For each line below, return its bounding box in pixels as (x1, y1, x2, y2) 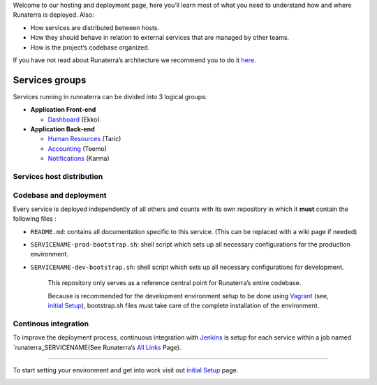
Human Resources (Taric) (47, 135, 121, 143)
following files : (13, 215, 57, 223)
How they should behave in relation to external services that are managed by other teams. (30, 34, 290, 42)
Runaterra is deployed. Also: (13, 10, 94, 19)
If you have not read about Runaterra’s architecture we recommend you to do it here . (13, 56, 256, 64)
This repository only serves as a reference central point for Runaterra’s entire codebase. (47, 279, 302, 287)
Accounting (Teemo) (47, 144, 108, 153)
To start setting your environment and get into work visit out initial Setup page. (13, 365, 239, 374)
